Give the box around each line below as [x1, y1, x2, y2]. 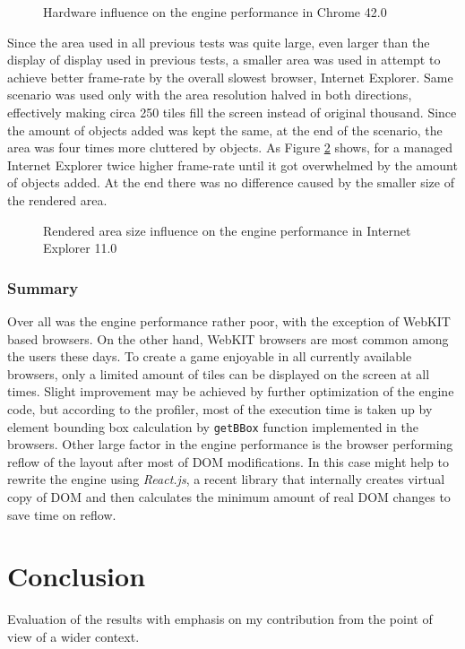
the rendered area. [7, 190, 108, 209]
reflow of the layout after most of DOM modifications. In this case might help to [7, 452, 449, 471]
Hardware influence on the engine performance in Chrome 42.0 [43, 3, 387, 21]
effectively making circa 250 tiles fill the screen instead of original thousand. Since [7, 102, 457, 121]
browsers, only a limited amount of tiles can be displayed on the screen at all [7, 364, 430, 383]
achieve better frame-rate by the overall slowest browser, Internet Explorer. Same [7, 67, 453, 86]
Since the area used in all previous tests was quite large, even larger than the [7, 32, 430, 51]
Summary [7, 276, 79, 299]
